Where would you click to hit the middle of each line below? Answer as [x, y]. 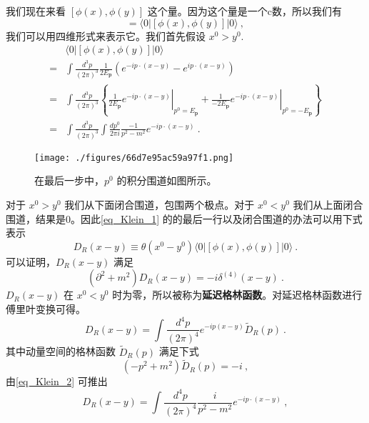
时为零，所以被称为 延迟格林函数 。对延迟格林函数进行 [237, 295]
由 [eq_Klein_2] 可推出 [57, 381]
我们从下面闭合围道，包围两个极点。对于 [160, 204]
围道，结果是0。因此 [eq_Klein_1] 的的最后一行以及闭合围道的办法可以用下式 [184, 218]
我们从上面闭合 [328, 204]
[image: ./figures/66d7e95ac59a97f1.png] [134, 158]
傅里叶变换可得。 [46, 308]
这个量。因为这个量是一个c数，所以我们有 [244, 11]
